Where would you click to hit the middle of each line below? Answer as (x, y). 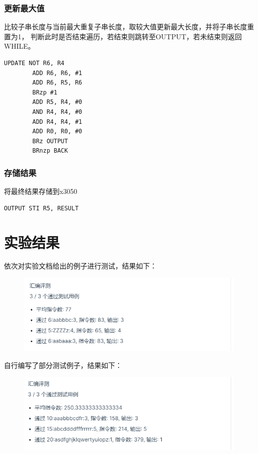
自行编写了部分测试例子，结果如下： (63, 365)
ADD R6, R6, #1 (57, 73)
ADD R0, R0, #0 (57, 132)
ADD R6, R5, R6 (57, 83)
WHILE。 (20, 46)
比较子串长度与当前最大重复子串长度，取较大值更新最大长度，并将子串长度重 (129, 27)
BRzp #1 (45, 92)
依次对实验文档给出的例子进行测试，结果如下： (80, 266)
